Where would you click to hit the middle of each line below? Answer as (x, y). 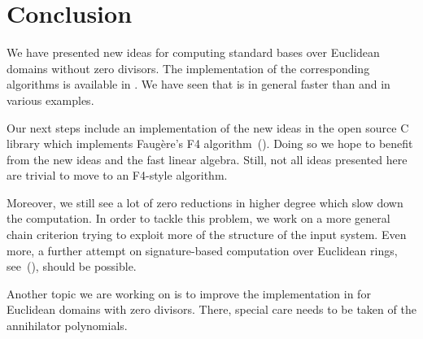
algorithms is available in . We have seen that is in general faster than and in (198, 84)
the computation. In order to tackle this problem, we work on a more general (198, 218)
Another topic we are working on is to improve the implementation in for (189, 293)
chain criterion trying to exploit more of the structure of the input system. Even (207, 235)
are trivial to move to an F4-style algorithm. (117, 175)
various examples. (50, 100)
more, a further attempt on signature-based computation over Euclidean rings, (202, 250)
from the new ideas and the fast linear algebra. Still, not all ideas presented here (207, 159)
